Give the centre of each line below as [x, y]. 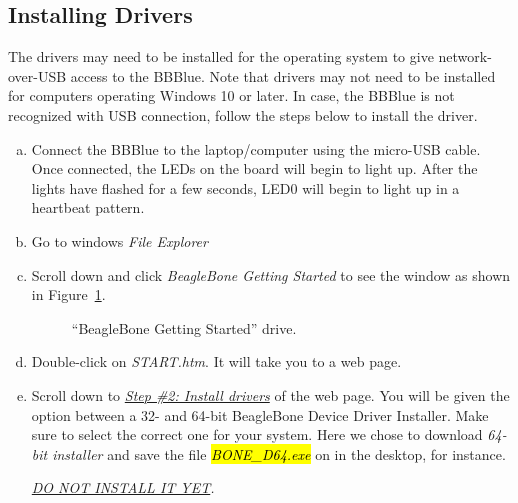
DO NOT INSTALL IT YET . [123, 487]
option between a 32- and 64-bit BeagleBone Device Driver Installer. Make [260, 414]
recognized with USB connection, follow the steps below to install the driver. [243, 114]
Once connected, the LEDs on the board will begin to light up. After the [254, 168]
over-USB [37, 75]
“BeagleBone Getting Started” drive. [184, 327]
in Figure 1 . [68, 294]
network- [465, 56]
